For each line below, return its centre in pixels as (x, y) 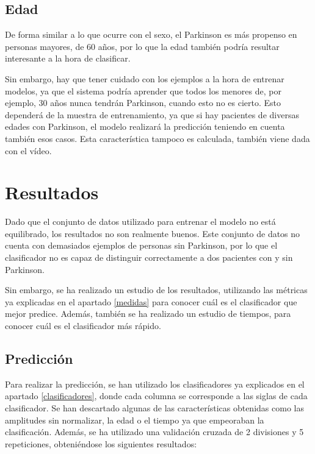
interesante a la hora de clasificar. (68, 58)
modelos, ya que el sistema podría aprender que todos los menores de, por (143, 90)
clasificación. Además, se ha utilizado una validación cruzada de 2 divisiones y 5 (154, 432)
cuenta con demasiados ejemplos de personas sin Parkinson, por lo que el (141, 245)
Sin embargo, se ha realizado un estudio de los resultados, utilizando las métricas (156, 290)
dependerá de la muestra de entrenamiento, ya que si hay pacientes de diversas (152, 114)
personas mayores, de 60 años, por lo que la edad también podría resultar (142, 46)
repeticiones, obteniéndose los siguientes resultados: (101, 443)
